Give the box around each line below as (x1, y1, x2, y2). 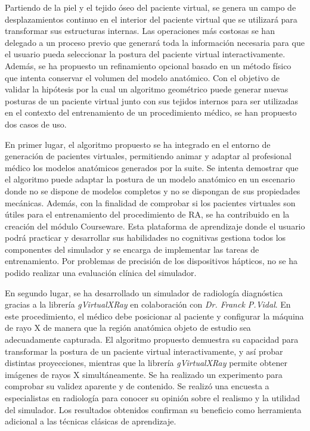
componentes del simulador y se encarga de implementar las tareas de (5, 243, 259, 255)
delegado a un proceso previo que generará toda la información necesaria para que (5, 36, 305, 48)
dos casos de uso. (5, 117, 67, 130)
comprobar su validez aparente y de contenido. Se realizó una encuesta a (5, 380, 269, 392)
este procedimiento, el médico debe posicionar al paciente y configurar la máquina (5, 309, 304, 322)
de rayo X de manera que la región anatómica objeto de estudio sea (5, 321, 251, 334)
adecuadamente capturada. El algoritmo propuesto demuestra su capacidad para (5, 333, 299, 346)
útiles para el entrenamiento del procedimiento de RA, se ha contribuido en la (5, 208, 290, 221)
